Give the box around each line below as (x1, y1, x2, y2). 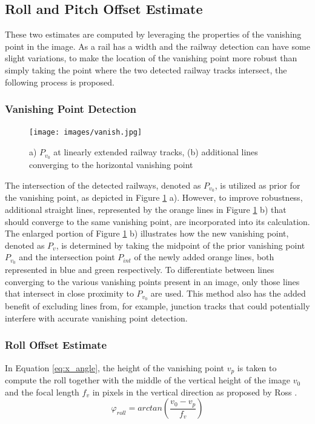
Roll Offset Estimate (5, 337, 107, 352)
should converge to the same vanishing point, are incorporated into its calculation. (5, 215, 310, 227)
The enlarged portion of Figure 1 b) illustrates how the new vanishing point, (5, 227, 289, 240)
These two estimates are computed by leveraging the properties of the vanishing (5, 28, 302, 41)
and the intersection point (19, 251, 115, 263)
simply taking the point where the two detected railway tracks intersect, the (5, 63, 287, 76)
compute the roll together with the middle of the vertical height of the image (5, 374, 291, 386)
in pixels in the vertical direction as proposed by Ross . (92, 385, 297, 398)
